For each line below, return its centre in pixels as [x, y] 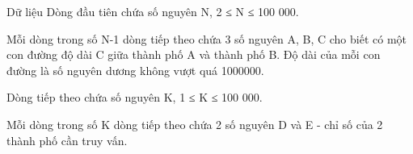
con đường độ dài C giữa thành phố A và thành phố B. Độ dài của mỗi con [194, 54]
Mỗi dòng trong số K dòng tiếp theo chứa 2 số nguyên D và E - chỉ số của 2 [195, 124]
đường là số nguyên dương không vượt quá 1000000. [135, 70]
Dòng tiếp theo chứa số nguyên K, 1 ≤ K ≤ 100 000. [135, 97]
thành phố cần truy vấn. [67, 140]
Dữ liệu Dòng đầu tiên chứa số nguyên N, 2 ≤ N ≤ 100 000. [153, 11]
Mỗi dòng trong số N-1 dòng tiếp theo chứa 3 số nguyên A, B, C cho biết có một [207, 38]
